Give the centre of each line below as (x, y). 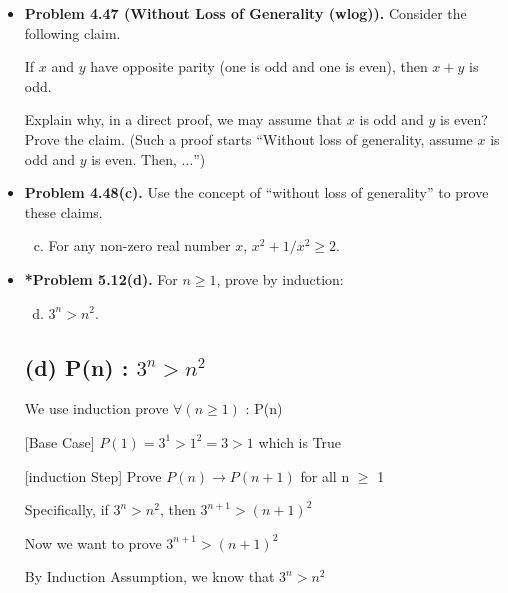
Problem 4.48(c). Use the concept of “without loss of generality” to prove (256, 192)
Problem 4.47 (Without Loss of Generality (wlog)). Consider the (245, 13)
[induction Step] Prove (93, 475)
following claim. (72, 32)
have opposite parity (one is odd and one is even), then (259, 66)
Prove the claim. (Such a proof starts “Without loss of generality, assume (248, 138)
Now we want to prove (93, 542)
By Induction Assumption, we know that (149, 576)
